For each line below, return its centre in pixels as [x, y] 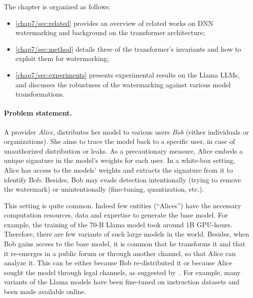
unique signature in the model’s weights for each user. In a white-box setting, [120, 160]
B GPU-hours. [211, 224]
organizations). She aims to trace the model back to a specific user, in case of [119, 141]
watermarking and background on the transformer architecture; [110, 32]
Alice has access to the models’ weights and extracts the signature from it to [118, 169]
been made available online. [45, 291]
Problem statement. [38, 113]
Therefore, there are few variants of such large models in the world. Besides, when [127, 234]
